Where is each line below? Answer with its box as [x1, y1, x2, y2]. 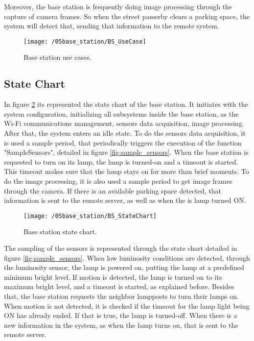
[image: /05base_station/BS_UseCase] [23, 38, 146, 45]
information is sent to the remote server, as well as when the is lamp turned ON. [4, 195, 246, 205]
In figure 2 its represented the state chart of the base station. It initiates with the [4, 99, 248, 109]
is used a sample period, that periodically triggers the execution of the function [4, 137, 242, 147]
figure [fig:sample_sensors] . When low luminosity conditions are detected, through [4, 252, 250, 263]
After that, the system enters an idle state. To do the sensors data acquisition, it [4, 128, 246, 138]
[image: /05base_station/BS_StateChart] [23, 212, 157, 219]
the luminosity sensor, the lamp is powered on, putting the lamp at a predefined [4, 262, 244, 272]
